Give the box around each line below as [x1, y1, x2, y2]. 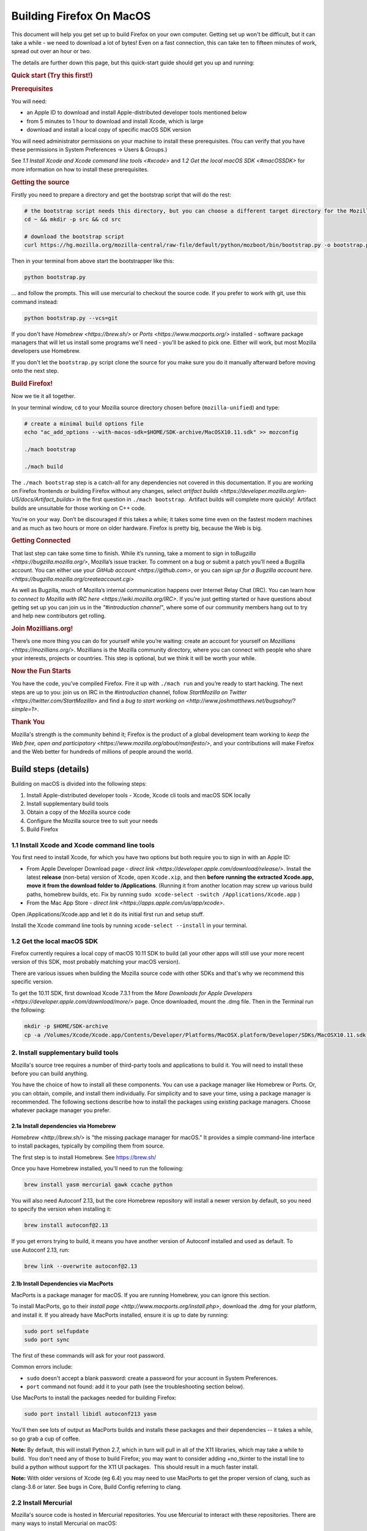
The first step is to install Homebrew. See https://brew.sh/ [11, 1153, 157, 1160]
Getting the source [11, 178, 70, 186]
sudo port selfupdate [24, 1328, 89, 1334]
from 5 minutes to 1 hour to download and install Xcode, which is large [26, 117, 204, 125]
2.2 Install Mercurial [11, 1498, 73, 1507]
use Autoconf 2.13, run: [11, 1246, 70, 1254]
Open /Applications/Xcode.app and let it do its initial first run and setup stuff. [11, 910, 204, 918]
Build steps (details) [11, 764, 89, 775]
